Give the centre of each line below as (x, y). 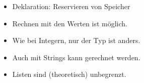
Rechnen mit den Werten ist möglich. (70, 23)
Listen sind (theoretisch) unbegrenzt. (69, 74)
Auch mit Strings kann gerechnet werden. (76, 57)
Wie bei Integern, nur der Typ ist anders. (76, 40)
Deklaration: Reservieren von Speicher (71, 6)
